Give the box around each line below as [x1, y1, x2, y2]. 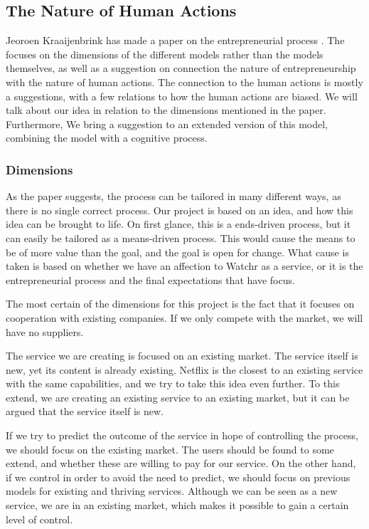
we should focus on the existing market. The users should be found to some [6, 441, 334, 456]
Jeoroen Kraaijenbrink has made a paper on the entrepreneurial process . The [6, 33, 345, 48]
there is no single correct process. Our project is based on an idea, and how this [6, 202, 353, 217]
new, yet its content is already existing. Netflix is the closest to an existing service [6, 362, 363, 377]
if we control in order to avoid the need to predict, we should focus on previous [6, 469, 351, 484]
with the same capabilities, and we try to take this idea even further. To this [6, 376, 340, 391]
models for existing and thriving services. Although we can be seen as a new [6, 483, 338, 498]
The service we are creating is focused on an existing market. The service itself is [6, 348, 358, 363]
